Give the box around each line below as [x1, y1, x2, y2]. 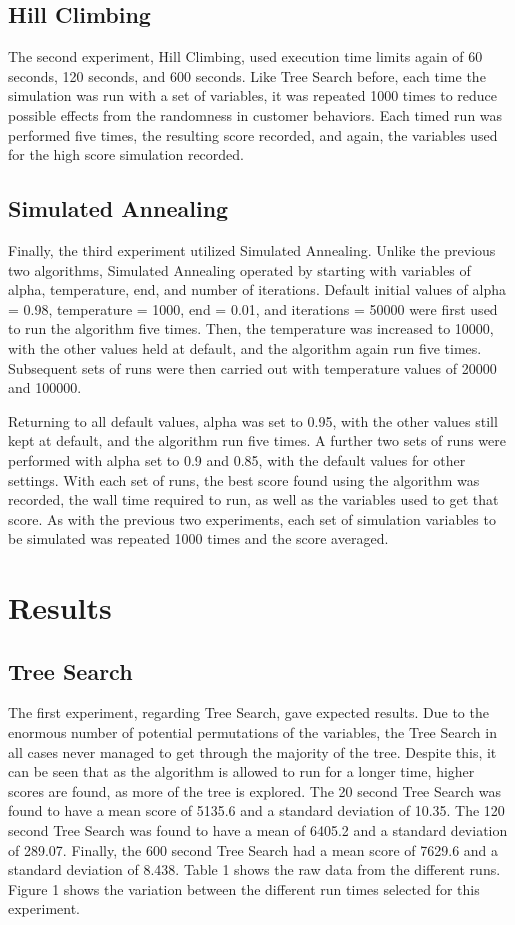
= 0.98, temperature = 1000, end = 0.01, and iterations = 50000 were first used [8, 298, 498, 319]
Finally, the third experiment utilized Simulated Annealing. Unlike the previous [8, 239, 496, 260]
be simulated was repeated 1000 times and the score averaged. [8, 528, 389, 549]
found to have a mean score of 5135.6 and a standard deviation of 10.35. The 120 [8, 800, 505, 821]
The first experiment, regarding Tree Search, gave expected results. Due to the [8, 702, 489, 723]
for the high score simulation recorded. [8, 144, 244, 165]
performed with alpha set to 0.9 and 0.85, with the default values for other [8, 449, 466, 470]
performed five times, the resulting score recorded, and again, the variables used [8, 124, 498, 145]
